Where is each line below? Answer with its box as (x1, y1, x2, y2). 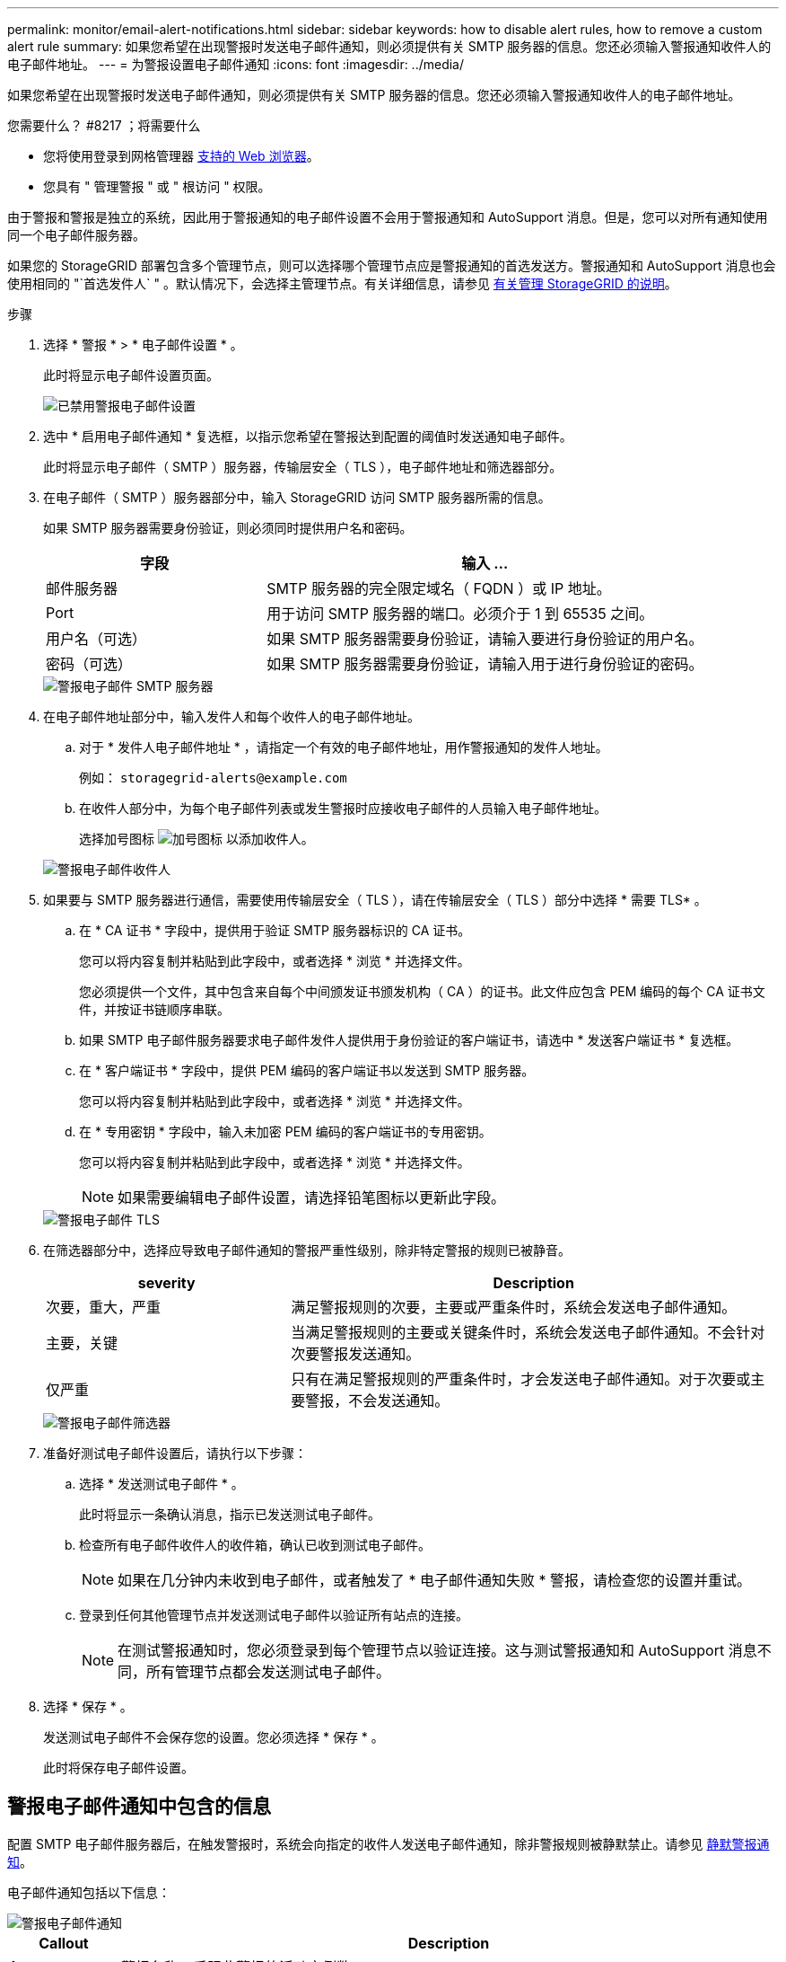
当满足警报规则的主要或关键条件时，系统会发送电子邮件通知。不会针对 (291, 1323, 765, 1341)
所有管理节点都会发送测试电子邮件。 (146, 1663, 391, 1681)
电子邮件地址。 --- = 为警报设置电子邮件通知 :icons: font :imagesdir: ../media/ (7, 57, 465, 72)
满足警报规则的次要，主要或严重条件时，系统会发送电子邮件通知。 (291, 1298, 737, 1316)
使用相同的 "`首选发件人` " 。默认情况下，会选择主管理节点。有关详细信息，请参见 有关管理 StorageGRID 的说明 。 (7, 276, 677, 291)
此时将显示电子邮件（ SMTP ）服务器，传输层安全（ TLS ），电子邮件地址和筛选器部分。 (43, 459, 563, 474)
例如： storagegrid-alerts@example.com (79, 770, 347, 785)
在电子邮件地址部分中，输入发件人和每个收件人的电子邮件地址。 (43, 709, 420, 724)
